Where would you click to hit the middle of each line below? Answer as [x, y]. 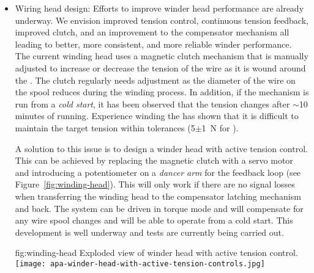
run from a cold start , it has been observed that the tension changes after [152, 104]
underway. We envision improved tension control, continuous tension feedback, [162, 20]
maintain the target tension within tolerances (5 [105, 127]
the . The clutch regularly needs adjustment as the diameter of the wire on [155, 80]
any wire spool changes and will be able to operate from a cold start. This [154, 220]
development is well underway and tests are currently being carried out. [149, 232]
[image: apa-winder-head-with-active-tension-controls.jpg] [140, 264]
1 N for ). [220, 127]
